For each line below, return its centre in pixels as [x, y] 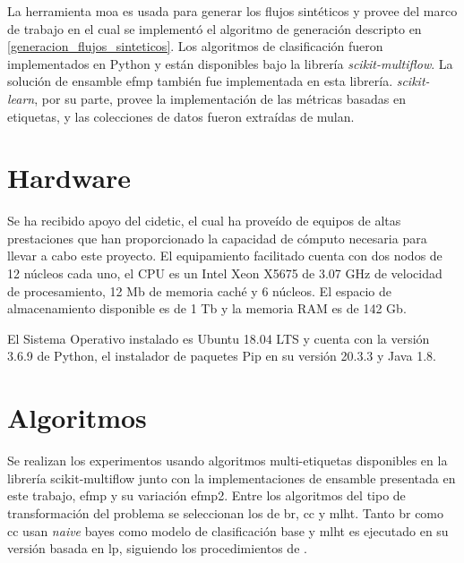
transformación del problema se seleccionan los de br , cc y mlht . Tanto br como [226, 512]
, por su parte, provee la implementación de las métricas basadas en [220, 98]
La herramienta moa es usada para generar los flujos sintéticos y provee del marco [232, 11]
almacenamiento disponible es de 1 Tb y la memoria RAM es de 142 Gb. [207, 308]
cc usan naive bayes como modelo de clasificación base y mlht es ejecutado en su [228, 530]
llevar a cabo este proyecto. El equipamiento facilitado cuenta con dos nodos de [225, 256]
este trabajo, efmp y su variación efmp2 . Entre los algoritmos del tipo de [206, 495]
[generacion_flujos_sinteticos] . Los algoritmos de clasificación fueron [195, 46]
